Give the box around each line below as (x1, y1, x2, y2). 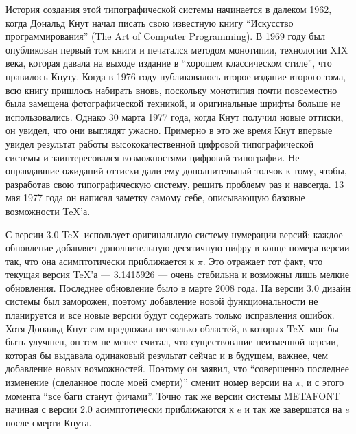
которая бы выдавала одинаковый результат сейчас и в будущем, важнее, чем (5, 347, 329, 362)
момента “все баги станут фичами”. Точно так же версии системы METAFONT (5, 388, 340, 402)
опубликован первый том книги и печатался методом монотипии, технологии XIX (5, 42, 348, 56)
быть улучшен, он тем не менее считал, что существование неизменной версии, (5, 334, 339, 349)
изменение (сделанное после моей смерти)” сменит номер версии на (5, 375, 292, 389)
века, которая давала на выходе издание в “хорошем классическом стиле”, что (5, 56, 332, 70)
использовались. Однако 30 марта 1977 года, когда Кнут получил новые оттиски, (5, 109, 344, 124)
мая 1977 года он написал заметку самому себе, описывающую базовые (5, 190, 305, 205)
